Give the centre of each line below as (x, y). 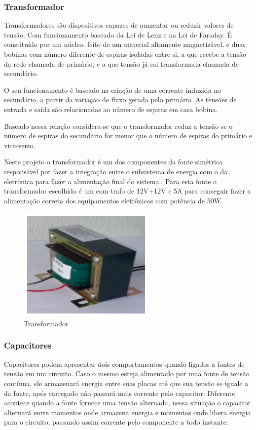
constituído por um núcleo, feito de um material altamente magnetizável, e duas (125, 44)
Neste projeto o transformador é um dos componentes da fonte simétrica (113, 162)
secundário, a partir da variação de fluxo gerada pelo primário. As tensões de (120, 99)
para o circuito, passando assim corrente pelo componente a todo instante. (116, 422)
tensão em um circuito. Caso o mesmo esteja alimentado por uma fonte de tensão (127, 373)
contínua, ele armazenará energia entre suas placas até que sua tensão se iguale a (126, 383)
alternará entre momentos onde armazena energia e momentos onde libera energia (128, 412)
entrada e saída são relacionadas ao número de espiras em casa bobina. (111, 109)
